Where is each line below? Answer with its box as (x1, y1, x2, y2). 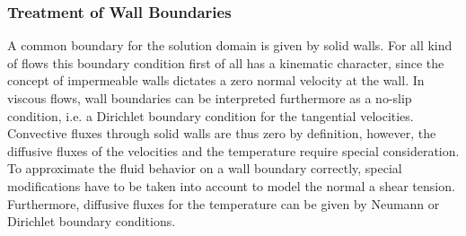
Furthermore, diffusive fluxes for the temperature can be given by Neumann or (7, 194, 440, 213)
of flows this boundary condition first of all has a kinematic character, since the (7, 53, 444, 72)
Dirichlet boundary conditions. (7, 212, 176, 231)
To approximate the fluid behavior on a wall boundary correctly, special (7, 159, 402, 178)
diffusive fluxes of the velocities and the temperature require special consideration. (7, 141, 460, 160)
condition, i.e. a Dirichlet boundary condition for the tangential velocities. (7, 106, 414, 125)
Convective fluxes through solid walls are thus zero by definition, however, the (7, 124, 436, 143)
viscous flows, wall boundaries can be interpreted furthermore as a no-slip (7, 89, 412, 107)
